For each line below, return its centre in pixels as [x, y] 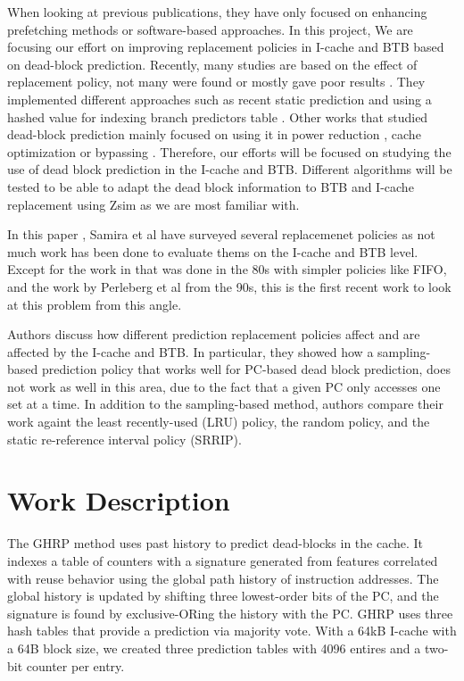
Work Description [119, 500]
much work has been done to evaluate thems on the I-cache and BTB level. [213, 251]
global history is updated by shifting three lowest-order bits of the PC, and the [223, 596]
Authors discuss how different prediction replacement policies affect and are [214, 334]
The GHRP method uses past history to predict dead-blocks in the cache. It [215, 543]
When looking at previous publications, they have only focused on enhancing [217, 12]
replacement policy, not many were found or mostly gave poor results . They [216, 82]
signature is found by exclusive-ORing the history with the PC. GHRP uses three [230, 613]
